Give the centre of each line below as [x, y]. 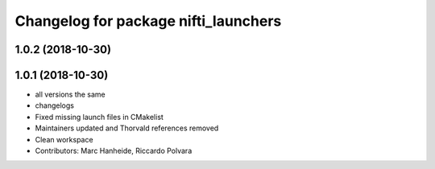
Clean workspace [64, 139]
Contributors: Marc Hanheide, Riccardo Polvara [114, 151]
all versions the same [70, 95]
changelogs [54, 105]
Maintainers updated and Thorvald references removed [127, 128]
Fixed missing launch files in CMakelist [99, 117]
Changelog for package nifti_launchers [148, 21]
